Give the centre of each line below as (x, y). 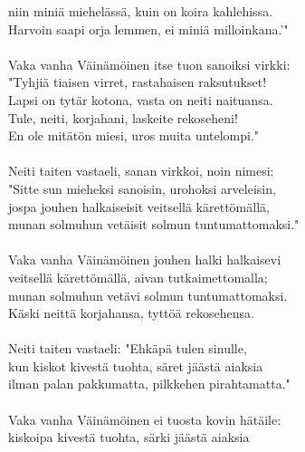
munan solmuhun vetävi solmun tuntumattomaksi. (148, 295)
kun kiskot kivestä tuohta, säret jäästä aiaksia (136, 365)
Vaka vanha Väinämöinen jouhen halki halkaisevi (145, 260)
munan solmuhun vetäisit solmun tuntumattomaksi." (154, 224)
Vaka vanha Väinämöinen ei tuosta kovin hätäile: (145, 419)
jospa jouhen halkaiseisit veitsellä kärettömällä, (139, 206)
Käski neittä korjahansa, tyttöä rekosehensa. (131, 313)
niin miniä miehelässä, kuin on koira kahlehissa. (141, 11)
